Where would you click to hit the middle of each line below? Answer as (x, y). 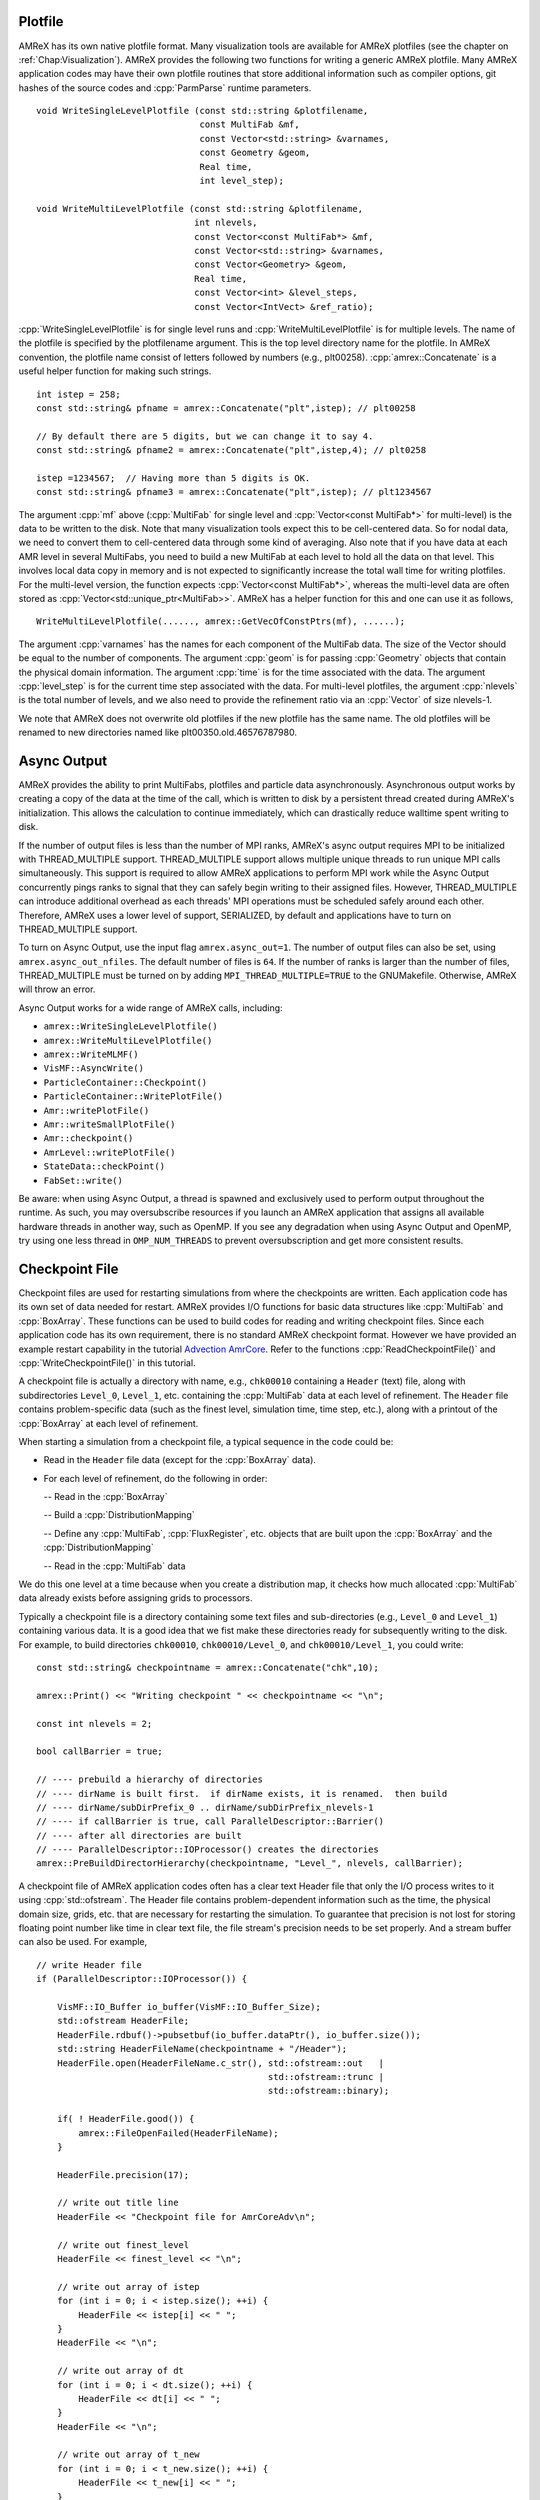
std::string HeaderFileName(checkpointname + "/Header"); (202, 2049)
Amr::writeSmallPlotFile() (109, 1124)
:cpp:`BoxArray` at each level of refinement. (108, 1423)
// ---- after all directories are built (139, 1835)
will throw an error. (57, 989)
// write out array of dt (120, 2371)
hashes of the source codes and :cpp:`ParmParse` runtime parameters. (165, 87)
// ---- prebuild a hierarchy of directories (150, 1779)
